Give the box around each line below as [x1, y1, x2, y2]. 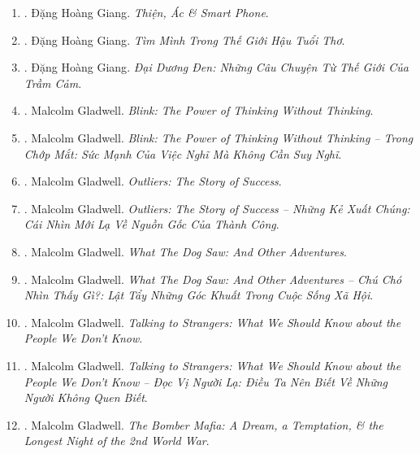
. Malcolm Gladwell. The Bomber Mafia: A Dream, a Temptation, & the [24, 416, 383, 433]
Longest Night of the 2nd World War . [24, 432, 210, 449]
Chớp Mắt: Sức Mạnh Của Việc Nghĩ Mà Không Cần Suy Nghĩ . [24, 145, 342, 162]
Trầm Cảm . [24, 74, 82, 91]
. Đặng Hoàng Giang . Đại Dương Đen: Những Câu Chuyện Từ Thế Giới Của [24, 59, 409, 76]
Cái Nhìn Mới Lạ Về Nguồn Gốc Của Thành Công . [24, 216, 279, 233]
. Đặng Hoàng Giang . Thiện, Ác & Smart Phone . [24, 4, 269, 20]
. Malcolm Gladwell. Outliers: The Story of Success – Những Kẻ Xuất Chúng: [24, 199, 410, 216]
